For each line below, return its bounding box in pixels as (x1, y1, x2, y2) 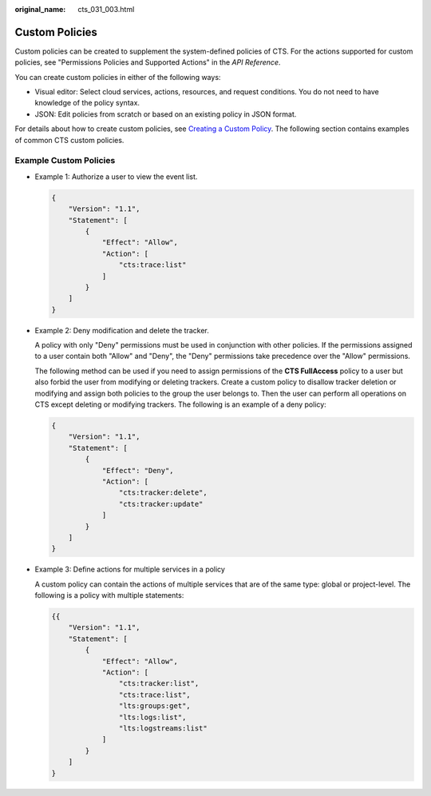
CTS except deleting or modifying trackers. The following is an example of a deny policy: (34, 400, 326, 409)
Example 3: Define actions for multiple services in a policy (34, 564, 225, 575)
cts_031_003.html (77, 5, 135, 14)
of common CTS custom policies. (14, 135, 125, 145)
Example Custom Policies (14, 155, 116, 166)
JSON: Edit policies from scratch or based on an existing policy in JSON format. (34, 109, 297, 119)
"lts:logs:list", (118, 712, 187, 722)
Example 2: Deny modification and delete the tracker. (34, 325, 209, 335)
